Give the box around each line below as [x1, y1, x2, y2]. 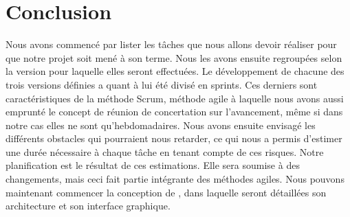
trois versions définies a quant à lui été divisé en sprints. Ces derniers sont [6, 77, 318, 91]
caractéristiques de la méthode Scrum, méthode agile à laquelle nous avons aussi [6, 91, 344, 105]
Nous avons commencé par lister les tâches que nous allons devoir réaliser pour [6, 37, 337, 52]
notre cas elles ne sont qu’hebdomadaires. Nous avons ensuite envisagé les [6, 117, 316, 132]
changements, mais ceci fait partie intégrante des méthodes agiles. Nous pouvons [6, 172, 344, 186]
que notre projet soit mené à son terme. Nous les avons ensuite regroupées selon [6, 50, 342, 65]
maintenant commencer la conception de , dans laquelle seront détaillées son [6, 185, 327, 199]
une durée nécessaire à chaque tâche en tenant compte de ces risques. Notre [6, 144, 324, 159]
